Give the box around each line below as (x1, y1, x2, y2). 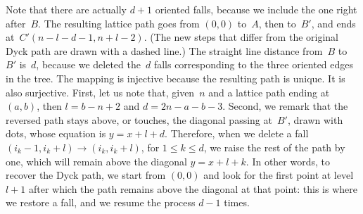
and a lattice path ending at (208, 84, 330, 99)
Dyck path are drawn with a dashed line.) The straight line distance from (6, 43, 323, 58)
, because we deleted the (36, 57, 141, 72)
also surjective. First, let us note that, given (6, 84, 195, 99)
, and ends (311, 15, 356, 30)
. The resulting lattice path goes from (38, 15, 200, 30)
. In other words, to (246, 153, 330, 168)
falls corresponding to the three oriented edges (153, 57, 354, 72)
